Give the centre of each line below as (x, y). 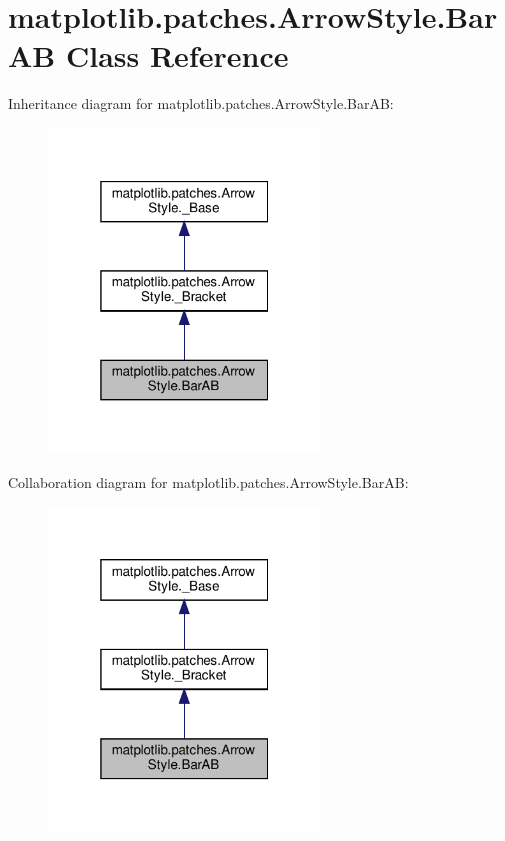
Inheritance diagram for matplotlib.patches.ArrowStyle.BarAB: (201, 103)
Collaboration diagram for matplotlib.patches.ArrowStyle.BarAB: (208, 481)
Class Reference (177, 55)
